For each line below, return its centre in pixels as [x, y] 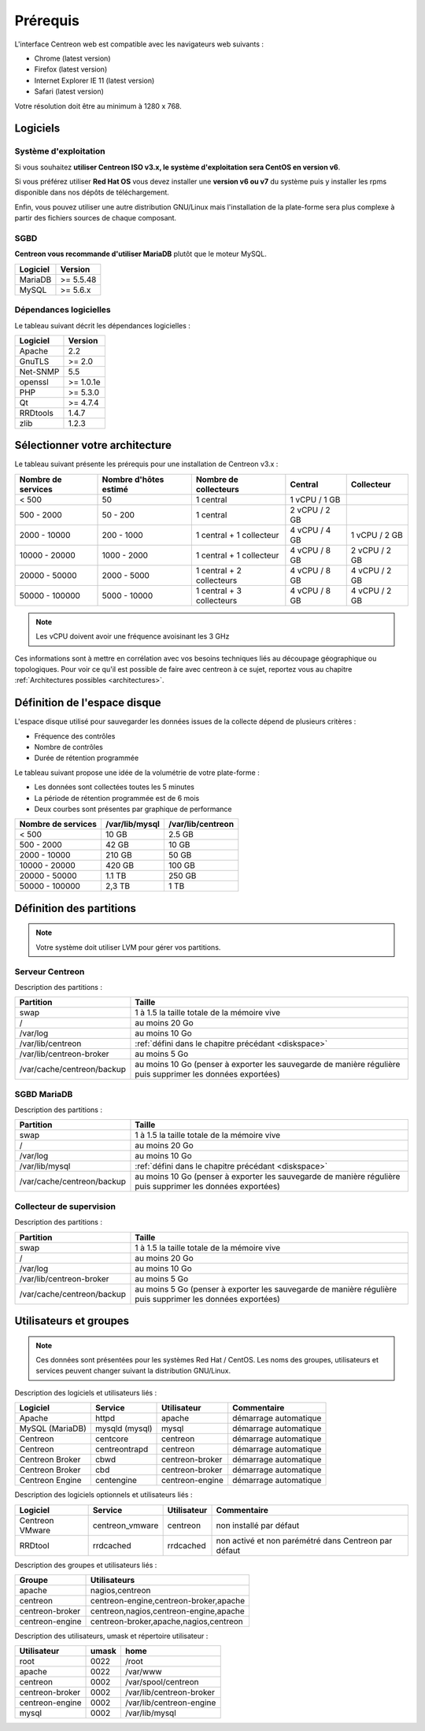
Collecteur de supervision [65, 1207]
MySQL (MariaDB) [53, 1429]
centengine [116, 1481]
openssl [34, 382]
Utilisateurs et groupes [72, 1321]
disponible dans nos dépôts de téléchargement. [92, 192]
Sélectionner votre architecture [93, 445]
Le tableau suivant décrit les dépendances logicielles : [102, 325]
